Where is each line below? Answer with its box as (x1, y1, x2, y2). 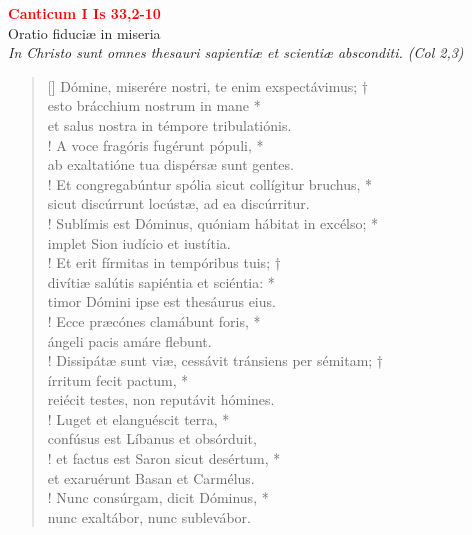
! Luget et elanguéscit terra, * (47, 408, 230, 429)
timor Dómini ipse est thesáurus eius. (47, 291, 276, 312)
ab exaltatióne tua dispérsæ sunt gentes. (47, 154, 294, 175)
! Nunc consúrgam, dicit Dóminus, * (47, 487, 269, 508)
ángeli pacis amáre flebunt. (47, 330, 212, 351)
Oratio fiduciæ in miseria (8, 22, 161, 43)
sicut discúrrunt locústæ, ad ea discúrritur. (47, 193, 310, 214)
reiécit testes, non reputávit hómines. (47, 389, 275, 410)
